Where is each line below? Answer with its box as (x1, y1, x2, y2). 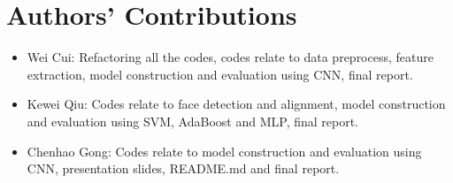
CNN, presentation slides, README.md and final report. (27, 159, 340, 178)
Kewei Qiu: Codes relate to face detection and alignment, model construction (27, 95, 446, 113)
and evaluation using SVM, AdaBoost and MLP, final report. (27, 111, 359, 130)
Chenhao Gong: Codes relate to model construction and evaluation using (27, 141, 422, 160)
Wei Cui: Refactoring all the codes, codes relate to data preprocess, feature (27, 48, 434, 66)
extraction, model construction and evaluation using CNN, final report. (27, 65, 413, 83)
